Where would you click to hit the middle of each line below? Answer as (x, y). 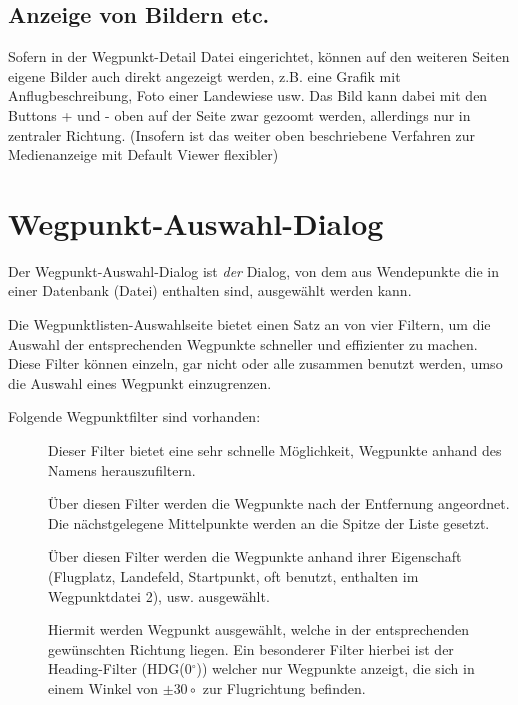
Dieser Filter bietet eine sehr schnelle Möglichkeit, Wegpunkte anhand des (275, 450)
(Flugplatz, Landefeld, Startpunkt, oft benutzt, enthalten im (233, 576)
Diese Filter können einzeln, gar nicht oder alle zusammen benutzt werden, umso (255, 363)
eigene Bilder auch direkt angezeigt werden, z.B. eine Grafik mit (204, 75)
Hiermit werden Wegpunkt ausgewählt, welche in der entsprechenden (259, 629)
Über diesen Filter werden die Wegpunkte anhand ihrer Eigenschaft (255, 556)
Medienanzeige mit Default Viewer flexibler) (143, 154)
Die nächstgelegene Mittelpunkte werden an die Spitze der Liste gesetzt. (269, 522)
